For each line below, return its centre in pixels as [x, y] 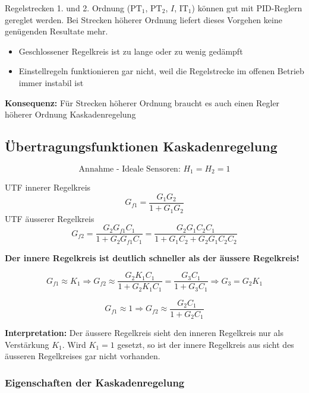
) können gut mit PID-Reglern [247, 8]
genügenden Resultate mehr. [56, 31]
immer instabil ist [51, 82]
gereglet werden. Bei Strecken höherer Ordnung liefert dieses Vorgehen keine [144, 19]
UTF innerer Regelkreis [48, 187]
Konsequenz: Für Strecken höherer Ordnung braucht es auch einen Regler [142, 102]
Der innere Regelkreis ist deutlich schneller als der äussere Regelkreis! [152, 257]
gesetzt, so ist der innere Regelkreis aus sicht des [206, 344]
